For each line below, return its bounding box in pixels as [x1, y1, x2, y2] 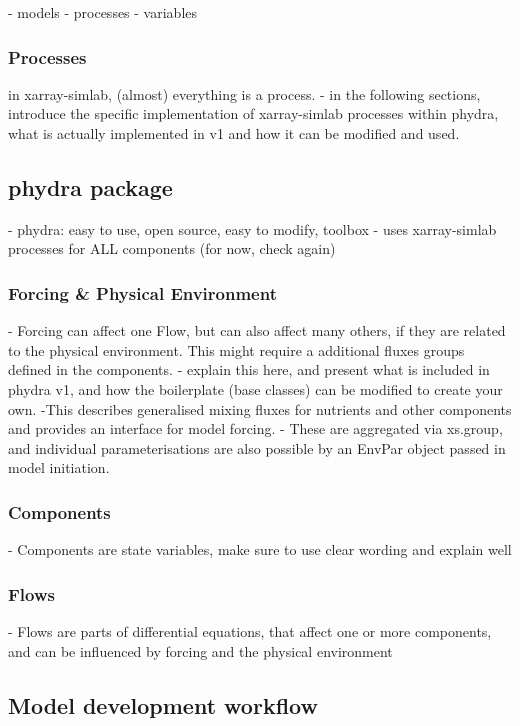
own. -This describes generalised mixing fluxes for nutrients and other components [8, 398, 512, 419]
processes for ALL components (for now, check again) [8, 238, 336, 259]
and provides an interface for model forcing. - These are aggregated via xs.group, [8, 418, 503, 439]
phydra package [8, 171, 173, 202]
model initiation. [8, 457, 110, 478]
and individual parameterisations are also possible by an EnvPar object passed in [8, 437, 506, 458]
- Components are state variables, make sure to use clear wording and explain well [8, 539, 512, 560]
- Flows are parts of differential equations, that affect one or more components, [8, 620, 492, 641]
